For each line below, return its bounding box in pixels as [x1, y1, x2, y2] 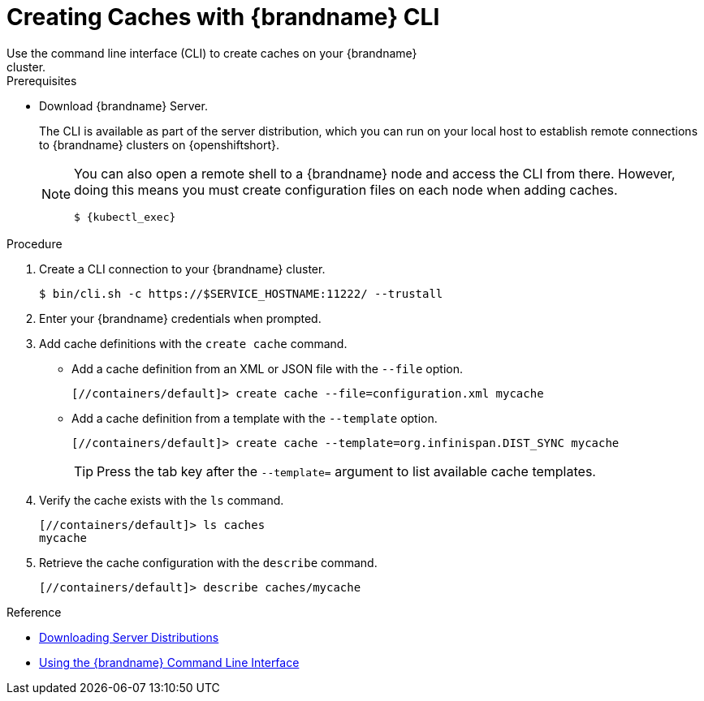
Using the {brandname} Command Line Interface [39, 655, 300, 669]
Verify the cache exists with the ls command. [39, 492, 284, 507]
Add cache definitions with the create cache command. [39, 336, 348, 350]
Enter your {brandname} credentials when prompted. [39, 311, 322, 325]
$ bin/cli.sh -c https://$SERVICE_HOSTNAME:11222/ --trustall [39, 286, 443, 300]
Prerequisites [6, 73, 77, 88]
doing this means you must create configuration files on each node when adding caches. [74, 181, 618, 198]
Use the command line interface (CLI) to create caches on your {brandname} [6, 45, 417, 60]
